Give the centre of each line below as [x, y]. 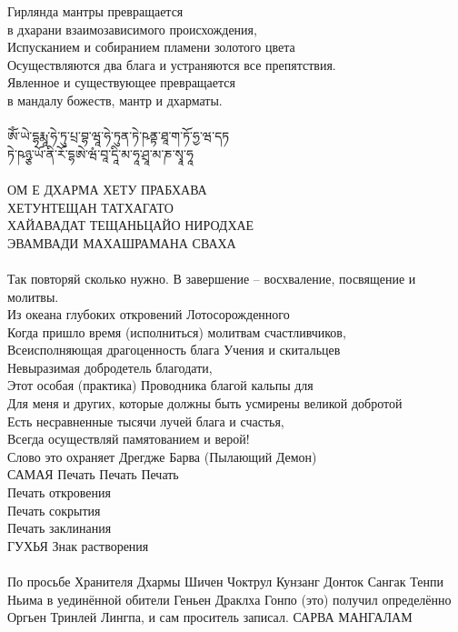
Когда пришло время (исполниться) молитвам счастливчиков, [177, 331]
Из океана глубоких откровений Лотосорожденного [149, 314]
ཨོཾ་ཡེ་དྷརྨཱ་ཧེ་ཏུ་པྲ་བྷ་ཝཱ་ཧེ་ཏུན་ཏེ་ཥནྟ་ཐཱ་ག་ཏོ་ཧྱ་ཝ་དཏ [119, 136]
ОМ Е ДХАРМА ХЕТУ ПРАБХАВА [107, 189]
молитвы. [33, 296]
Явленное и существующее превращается [121, 82]
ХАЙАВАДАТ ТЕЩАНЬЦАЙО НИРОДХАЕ [131, 225]
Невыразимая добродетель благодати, [110, 367]
